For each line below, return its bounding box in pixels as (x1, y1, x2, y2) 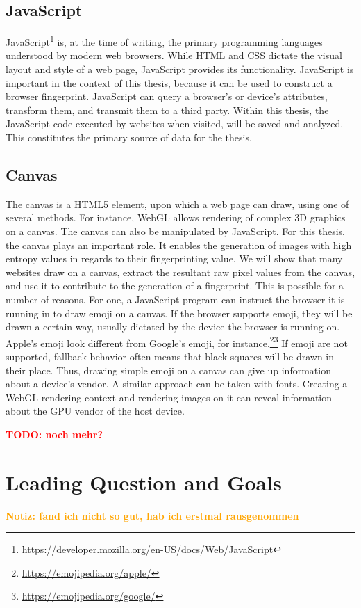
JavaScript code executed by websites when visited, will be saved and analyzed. (6, 116, 344, 131)
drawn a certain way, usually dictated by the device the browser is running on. (6, 319, 340, 334)
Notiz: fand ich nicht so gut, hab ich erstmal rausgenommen (6, 508, 299, 522)
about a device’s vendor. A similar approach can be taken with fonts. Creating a (6, 376, 348, 391)
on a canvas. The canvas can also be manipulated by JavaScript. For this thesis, (6, 224, 345, 238)
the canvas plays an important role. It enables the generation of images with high (6, 237, 352, 252)
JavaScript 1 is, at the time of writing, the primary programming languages (6, 33, 323, 49)
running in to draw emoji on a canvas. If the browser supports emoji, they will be (6, 305, 353, 320)
